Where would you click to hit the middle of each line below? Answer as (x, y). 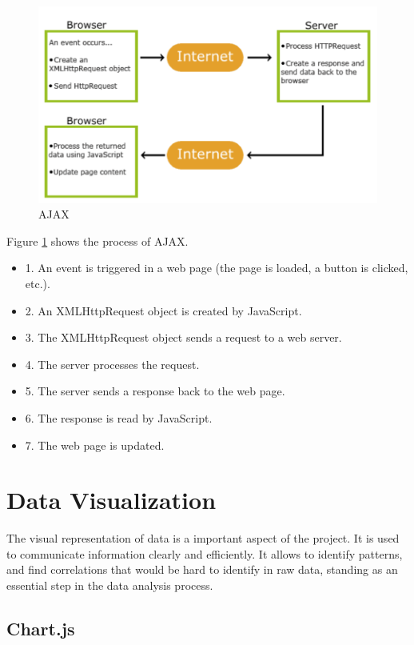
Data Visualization (111, 500)
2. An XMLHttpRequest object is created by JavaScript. (163, 310)
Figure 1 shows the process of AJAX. (98, 240)
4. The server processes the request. (112, 364)
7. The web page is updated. (95, 445)
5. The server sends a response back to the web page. (155, 391)
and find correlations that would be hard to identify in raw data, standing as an (202, 569)
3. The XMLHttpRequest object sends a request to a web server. (183, 337)
